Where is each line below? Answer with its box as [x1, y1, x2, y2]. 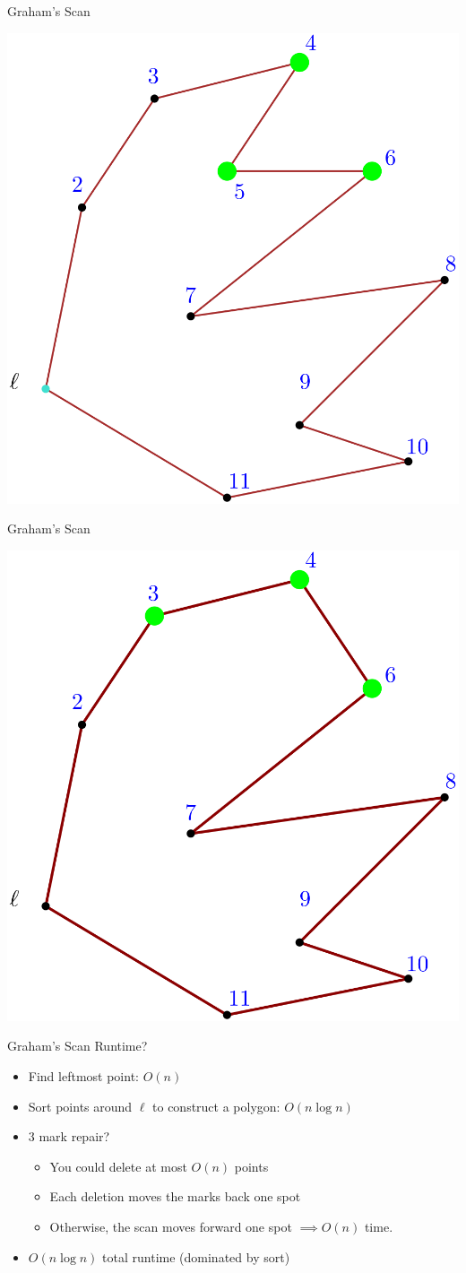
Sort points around [28, 1096, 133, 1115]
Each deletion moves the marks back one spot [49, 1187, 301, 1206]
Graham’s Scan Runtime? [7, 1036, 148, 1055]
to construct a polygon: [152, 1096, 280, 1115]
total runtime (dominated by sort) [102, 1247, 290, 1266]
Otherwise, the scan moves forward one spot [49, 1217, 292, 1235]
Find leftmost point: [28, 1067, 139, 1086]
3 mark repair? [28, 1127, 110, 1146]
